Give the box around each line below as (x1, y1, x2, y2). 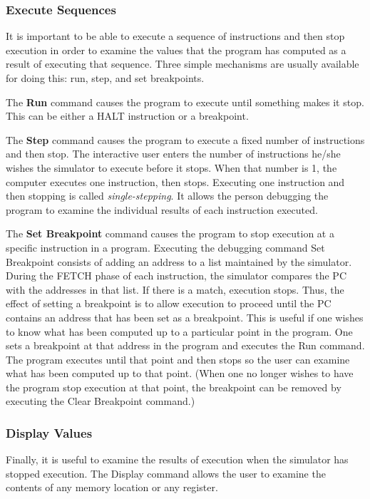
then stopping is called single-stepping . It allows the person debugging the (6, 188, 329, 203)
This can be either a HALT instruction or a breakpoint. (6, 108, 249, 123)
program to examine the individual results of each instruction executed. (6, 202, 318, 217)
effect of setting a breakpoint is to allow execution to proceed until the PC (6, 296, 332, 311)
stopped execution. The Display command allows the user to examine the (6, 465, 326, 480)
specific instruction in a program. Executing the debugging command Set (6, 240, 325, 254)
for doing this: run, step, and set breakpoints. (6, 71, 205, 85)
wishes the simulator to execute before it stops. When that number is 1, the (6, 160, 337, 175)
